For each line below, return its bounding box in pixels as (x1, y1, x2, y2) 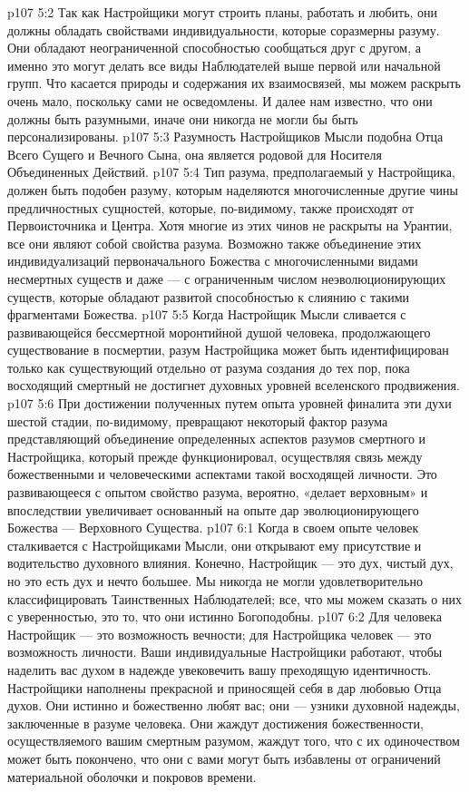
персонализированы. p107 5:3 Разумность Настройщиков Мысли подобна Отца (7, 127, 444, 146)
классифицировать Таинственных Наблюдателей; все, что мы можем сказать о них (7, 589, 463, 608)
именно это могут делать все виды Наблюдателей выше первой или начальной (7, 55, 441, 74)
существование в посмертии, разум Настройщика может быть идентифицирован (7, 340, 449, 359)
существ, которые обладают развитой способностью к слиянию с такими (7, 287, 410, 306)
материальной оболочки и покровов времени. (7, 767, 257, 786)
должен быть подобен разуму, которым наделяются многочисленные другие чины (7, 180, 458, 199)
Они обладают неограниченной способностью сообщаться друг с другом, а (7, 38, 421, 57)
